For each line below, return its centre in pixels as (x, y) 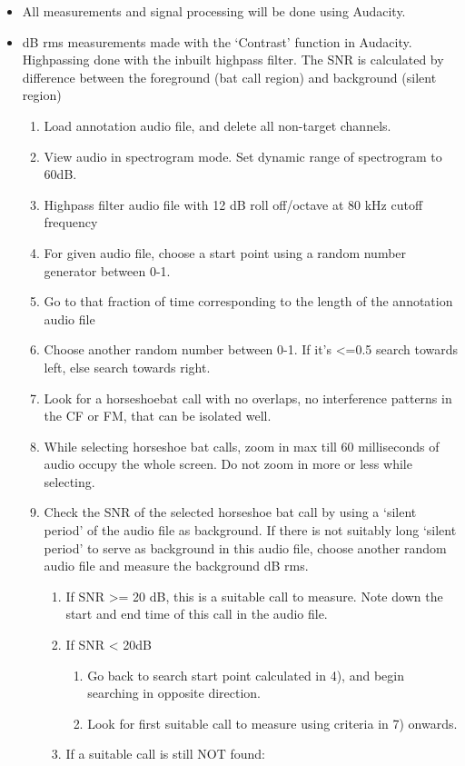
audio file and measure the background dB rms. (176, 566)
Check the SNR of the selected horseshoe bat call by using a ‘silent (230, 512)
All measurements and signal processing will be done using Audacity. (214, 11)
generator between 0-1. (107, 270)
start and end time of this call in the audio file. (197, 614)
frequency (71, 222)
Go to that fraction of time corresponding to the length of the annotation (248, 301)
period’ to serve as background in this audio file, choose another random (245, 547)
